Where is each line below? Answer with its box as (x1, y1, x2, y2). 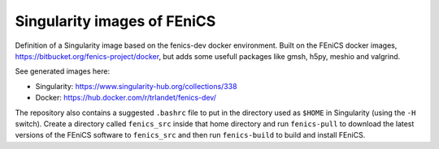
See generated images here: (15, 66, 110, 76)
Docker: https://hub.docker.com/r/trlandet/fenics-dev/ (35, 93, 217, 103)
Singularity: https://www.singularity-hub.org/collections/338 (35, 81, 237, 91)
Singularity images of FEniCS (15, 12, 216, 30)
